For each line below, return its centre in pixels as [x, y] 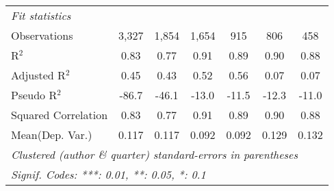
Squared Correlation [60, 115]
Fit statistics [41, 15]
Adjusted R [38, 75]
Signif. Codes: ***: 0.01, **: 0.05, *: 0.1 [108, 174]
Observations [42, 35]
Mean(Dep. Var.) [52, 135]
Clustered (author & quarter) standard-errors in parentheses [154, 154]
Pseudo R [34, 95]
